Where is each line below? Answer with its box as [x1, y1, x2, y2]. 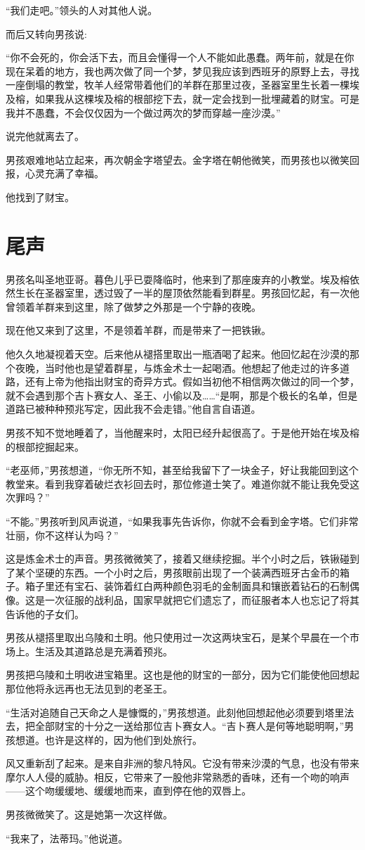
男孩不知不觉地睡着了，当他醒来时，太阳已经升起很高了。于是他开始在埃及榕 [6, 425, 359, 439]
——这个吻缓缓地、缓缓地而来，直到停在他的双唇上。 [6, 783, 251, 798]
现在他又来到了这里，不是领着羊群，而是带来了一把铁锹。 [6, 323, 271, 337]
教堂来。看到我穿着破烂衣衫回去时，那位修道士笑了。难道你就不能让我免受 [6, 476, 350, 491]
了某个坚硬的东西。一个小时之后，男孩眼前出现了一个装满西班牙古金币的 [6, 565, 340, 579]
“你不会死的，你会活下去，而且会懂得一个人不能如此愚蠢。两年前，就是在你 [6, 50, 354, 65]
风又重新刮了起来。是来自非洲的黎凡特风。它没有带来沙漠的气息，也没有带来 [6, 756, 359, 771]
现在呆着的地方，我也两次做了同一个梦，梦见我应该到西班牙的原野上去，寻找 [6, 63, 359, 78]
